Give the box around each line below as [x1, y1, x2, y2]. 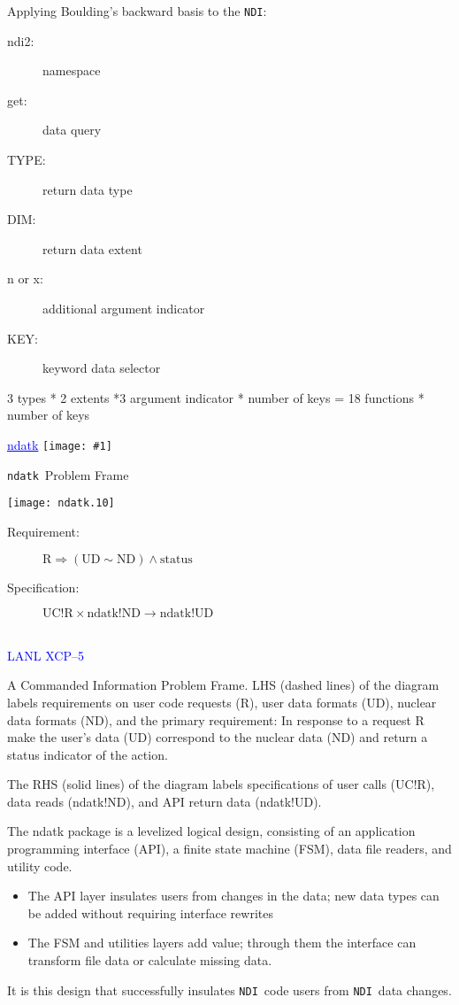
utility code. [7, 856, 73, 875]
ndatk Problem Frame [7, 465, 129, 483]
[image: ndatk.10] [7, 497, 115, 510]
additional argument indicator [42, 299, 205, 317]
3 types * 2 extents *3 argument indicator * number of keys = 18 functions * [7, 388, 425, 406]
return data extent [42, 239, 142, 258]
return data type [42, 180, 133, 198]
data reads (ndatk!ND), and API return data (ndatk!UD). [7, 792, 322, 810]
